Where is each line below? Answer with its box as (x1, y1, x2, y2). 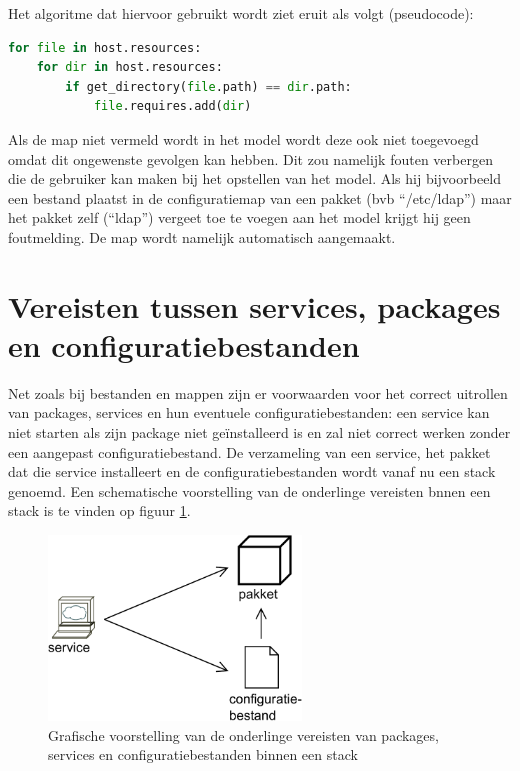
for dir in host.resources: (36, 60, 223, 75)
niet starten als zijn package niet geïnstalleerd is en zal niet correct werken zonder (8, 422, 511, 443)
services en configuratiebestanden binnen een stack (48, 744, 358, 765)
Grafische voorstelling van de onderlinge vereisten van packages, (48, 724, 439, 745)
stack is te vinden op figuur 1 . (8, 500, 191, 521)
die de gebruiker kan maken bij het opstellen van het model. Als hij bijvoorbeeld (8, 168, 502, 189)
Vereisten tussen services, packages (8, 285, 501, 326)
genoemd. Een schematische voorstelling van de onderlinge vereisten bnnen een (8, 480, 491, 501)
